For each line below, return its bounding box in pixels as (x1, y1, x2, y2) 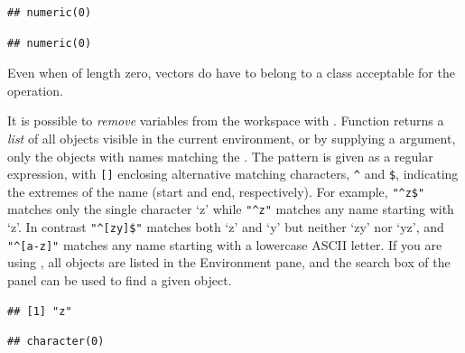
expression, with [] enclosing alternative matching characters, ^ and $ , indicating (7, 164, 459, 183)
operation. (7, 80, 63, 99)
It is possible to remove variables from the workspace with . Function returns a (7, 111, 444, 130)
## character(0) (7, 335, 105, 348)
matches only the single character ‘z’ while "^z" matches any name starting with (7, 200, 454, 218)
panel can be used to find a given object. (7, 271, 232, 290)
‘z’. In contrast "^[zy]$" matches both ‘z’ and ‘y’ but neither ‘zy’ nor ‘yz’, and (7, 218, 444, 237)
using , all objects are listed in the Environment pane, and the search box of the (7, 253, 451, 272)
